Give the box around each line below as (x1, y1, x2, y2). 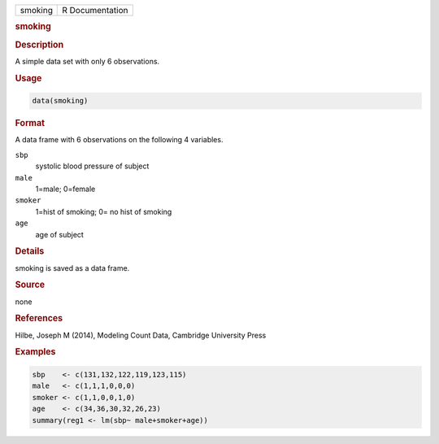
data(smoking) (32, 96, 89, 106)
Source (15, 279, 46, 290)
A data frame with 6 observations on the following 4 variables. (15, 135, 224, 145)
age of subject (35, 229, 85, 239)
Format (15, 118, 45, 129)
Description (15, 39, 64, 50)
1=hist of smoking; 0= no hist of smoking (35, 207, 172, 216)
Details (15, 246, 45, 257)
